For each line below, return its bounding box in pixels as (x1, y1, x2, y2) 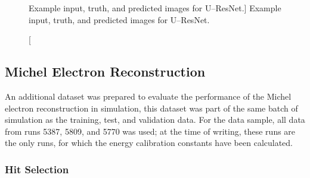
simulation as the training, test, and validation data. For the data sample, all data (5, 113, 305, 126)
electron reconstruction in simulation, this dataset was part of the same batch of (5, 101, 298, 114)
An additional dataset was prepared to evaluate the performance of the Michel (5, 90, 292, 102)
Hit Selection (5, 161, 69, 176)
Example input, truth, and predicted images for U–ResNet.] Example (29, 2, 281, 14)
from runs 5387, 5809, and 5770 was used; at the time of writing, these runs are (5, 125, 296, 137)
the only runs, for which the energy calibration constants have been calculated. (5, 136, 293, 149)
